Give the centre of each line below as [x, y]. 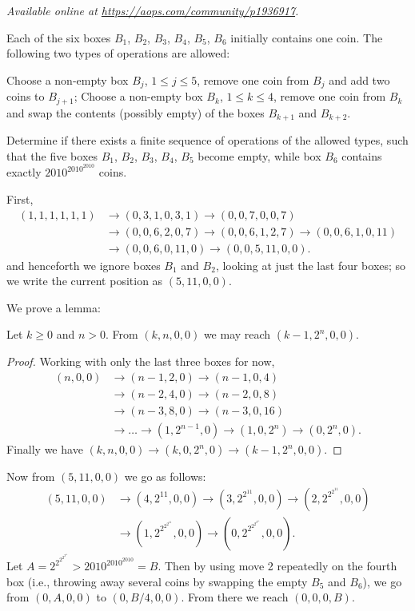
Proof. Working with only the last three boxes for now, [141, 361]
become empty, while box [259, 155]
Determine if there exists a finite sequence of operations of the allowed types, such [207, 140]
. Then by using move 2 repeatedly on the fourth [277, 566]
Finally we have [45, 449]
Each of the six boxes [59, 37]
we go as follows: [165, 476]
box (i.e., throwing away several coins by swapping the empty [157, 581]
